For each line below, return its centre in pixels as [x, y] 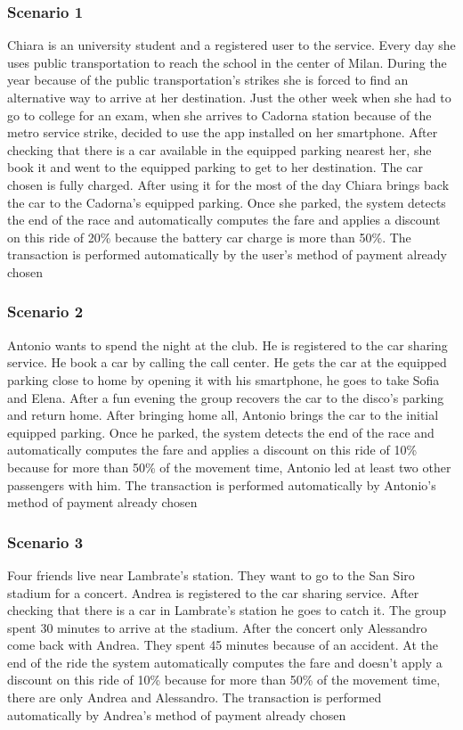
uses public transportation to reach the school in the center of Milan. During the [227, 62]
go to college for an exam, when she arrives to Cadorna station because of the [219, 115]
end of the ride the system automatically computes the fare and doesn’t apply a [225, 662]
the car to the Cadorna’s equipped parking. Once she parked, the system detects [227, 202]
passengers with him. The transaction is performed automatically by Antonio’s [222, 484]
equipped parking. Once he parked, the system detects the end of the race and [221, 432]
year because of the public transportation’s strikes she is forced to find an [208, 80]
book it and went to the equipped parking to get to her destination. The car [215, 167]
